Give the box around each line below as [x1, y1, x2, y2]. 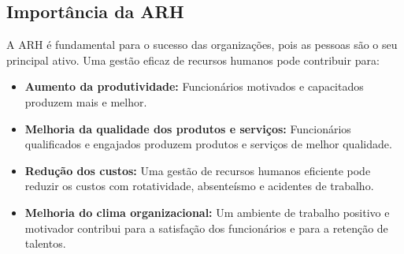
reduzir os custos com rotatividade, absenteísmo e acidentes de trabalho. [24, 177, 374, 194]
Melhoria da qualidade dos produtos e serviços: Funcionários [24, 120, 351, 136]
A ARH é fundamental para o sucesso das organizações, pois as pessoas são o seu [6, 36, 398, 53]
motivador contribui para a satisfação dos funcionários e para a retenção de [24, 219, 388, 236]
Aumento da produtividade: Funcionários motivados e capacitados [24, 78, 364, 95]
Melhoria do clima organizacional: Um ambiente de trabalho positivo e [24, 204, 390, 220]
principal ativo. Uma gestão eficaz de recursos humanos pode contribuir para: [6, 51, 380, 68]
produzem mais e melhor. [24, 93, 147, 110]
